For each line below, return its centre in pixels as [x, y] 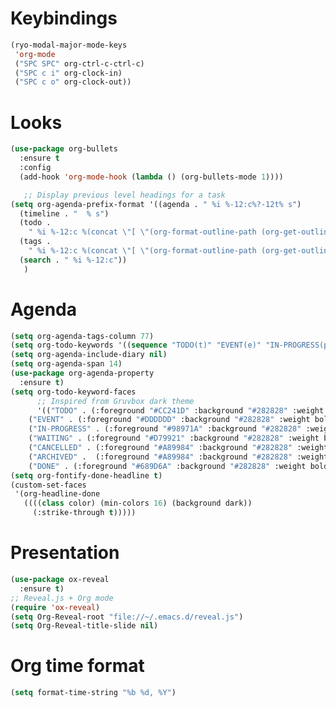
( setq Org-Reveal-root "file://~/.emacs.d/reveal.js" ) [127, 617]
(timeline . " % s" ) [64, 213]
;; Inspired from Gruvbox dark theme [115, 401]
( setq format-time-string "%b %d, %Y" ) [93, 693]
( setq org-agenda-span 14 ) [66, 364]
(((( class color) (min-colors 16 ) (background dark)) [138, 503]
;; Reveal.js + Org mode [62, 598]
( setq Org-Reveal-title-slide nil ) [84, 626]
